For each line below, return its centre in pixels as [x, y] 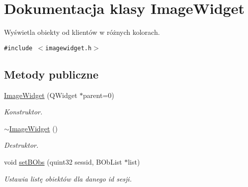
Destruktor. [21, 145]
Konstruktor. [23, 112]
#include [18, 48]
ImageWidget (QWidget [41, 95]
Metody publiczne [51, 74]
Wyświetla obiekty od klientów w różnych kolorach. [82, 32]
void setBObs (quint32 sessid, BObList [63, 161]
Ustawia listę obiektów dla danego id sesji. [68, 178]
